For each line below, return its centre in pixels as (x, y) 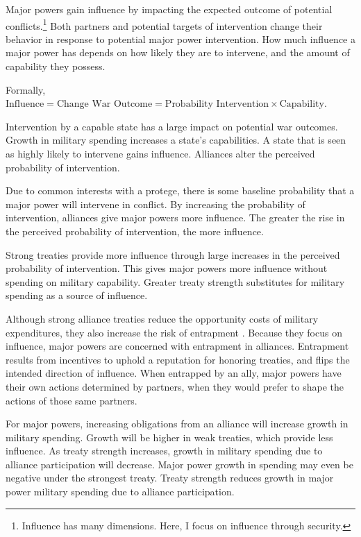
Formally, (26, 89)
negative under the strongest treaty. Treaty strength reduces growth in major (170, 478)
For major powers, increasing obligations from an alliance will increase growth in (177, 424)
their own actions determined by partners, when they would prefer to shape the (175, 386)
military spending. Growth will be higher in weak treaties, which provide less (169, 437)
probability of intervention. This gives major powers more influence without (167, 268)
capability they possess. (56, 66)
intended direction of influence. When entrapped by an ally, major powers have (174, 373)
